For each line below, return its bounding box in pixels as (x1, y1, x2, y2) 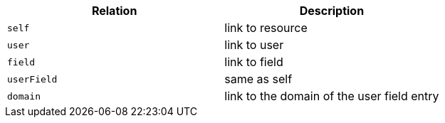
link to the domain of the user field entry (224, 89, 439, 103)
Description (299, 4, 365, 18)
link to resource (224, 21, 308, 35)
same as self (224, 72, 293, 86)
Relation (91, 4, 137, 18)
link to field (224, 55, 283, 69)
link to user (224, 38, 284, 52)
